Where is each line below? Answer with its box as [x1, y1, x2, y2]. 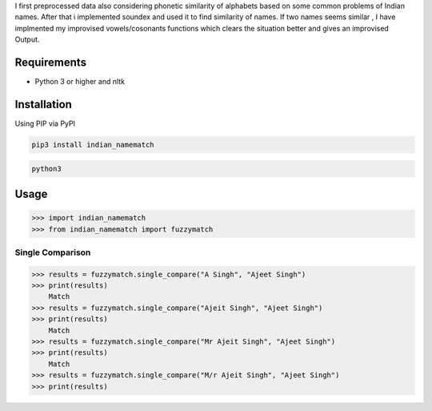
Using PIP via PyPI [14, 119, 76, 128]
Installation [14, 97, 72, 111]
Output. [14, 34, 40, 44]
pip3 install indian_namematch [31, 140, 155, 149]
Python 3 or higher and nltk [34, 77, 126, 87]
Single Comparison [14, 247, 91, 258]
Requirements [14, 55, 87, 69]
